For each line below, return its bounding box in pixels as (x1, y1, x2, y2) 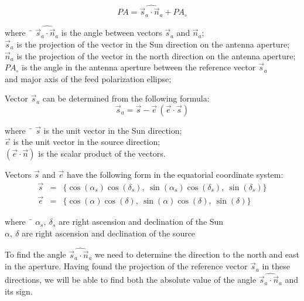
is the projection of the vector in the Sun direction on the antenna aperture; (16, 38, 290, 50)
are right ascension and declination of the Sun (59, 215, 224, 228)
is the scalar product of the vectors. (38, 147, 166, 160)
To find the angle (5, 248, 66, 261)
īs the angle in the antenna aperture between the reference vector (21, 61, 256, 73)
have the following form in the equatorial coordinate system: (67, 168, 283, 181)
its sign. (5, 285, 33, 297)
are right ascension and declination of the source (22, 226, 196, 239)
